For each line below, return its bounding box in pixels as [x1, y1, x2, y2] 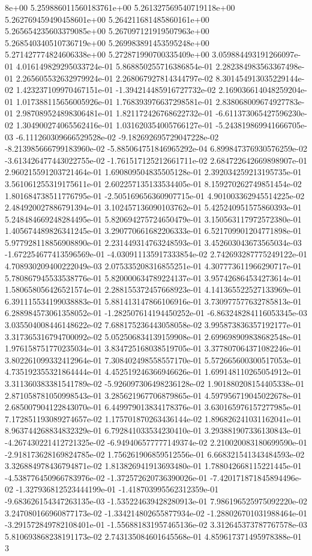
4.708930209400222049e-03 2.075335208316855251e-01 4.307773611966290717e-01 [5, 260, 302, 272]
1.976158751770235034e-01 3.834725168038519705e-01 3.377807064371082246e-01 [5, 342, 302, 354]
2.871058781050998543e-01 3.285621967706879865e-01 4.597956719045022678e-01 [5, 389, 302, 401]
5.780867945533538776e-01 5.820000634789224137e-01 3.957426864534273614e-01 [5, 271, 302, 284]
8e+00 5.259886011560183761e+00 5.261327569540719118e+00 [5, 1, 235, 13]
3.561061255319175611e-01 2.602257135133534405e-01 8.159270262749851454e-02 [5, 177, 302, 190]
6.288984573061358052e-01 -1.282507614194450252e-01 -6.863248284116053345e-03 [5, 306, 307, 319]
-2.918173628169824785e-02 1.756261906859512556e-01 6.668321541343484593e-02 [5, 447, 305, 460]
